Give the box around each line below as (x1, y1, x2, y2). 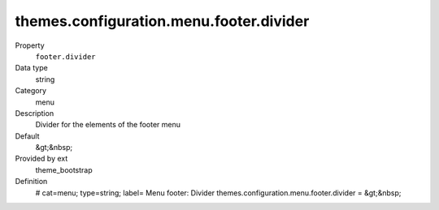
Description (15, 108, 54, 118)
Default (15, 131, 40, 141)
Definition (15, 177, 48, 186)
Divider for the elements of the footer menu (35, 120, 181, 130)
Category (15, 86, 47, 96)
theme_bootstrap (35, 165, 93, 174)
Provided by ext (15, 154, 68, 164)
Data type (15, 63, 48, 73)
